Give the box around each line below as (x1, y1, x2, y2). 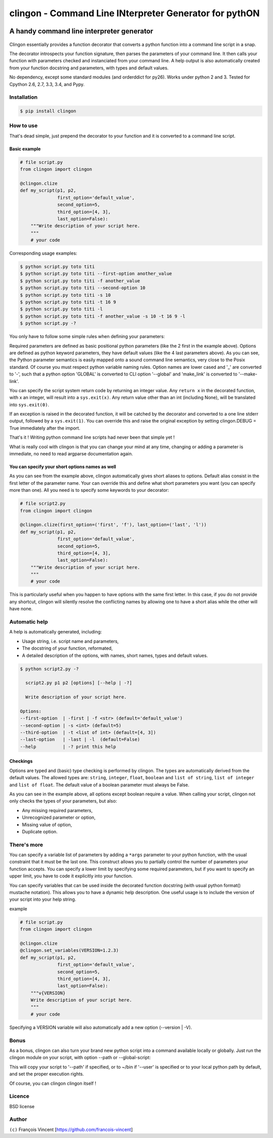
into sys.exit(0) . (9, 401, 50, 407)
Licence (9, 1093, 30, 1100)
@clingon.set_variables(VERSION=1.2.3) (20, 948, 119, 953)
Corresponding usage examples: (9, 250, 78, 257)
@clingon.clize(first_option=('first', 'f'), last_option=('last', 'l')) (20, 522, 207, 528)
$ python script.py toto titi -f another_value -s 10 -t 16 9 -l (20, 313, 186, 319)
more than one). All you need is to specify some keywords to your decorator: (9, 487, 169, 493)
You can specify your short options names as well (9, 463, 116, 470)
